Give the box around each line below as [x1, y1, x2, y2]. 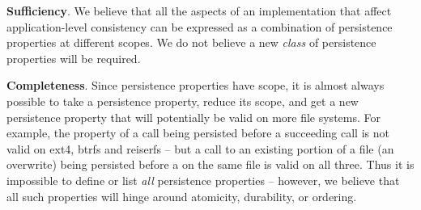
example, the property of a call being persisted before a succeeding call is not [6, 124, 389, 141]
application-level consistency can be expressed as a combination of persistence [6, 18, 393, 35]
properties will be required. [6, 49, 141, 66]
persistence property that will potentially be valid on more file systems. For [6, 108, 381, 125]
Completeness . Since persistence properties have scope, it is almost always [6, 77, 385, 94]
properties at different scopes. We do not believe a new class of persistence [6, 34, 376, 51]
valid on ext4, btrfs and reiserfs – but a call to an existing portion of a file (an [6, 140, 394, 157]
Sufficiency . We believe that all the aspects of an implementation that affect [6, 2, 392, 19]
